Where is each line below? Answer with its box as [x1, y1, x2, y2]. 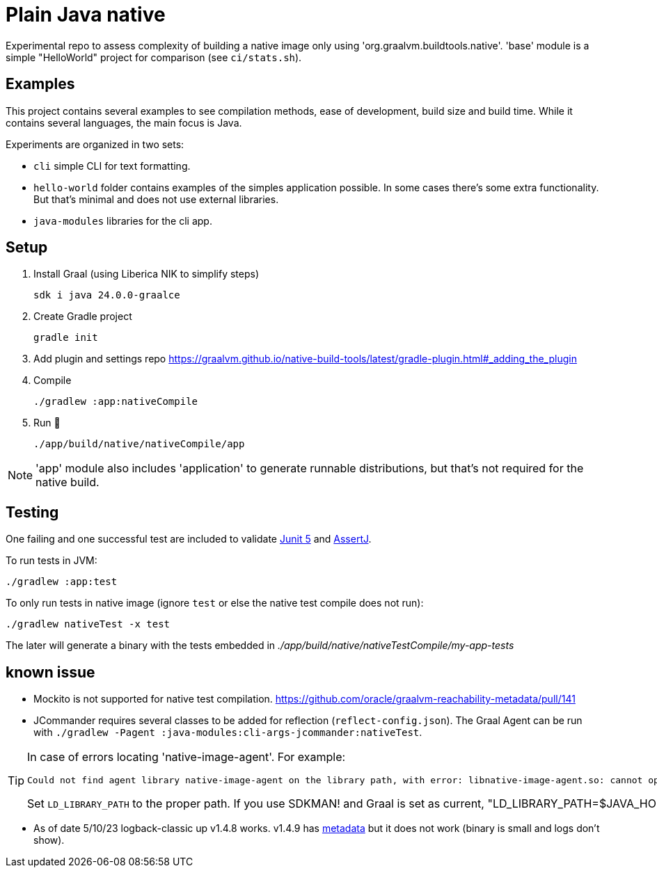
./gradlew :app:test [6, 576, 118, 588]
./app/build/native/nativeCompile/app [33, 438, 245, 450]
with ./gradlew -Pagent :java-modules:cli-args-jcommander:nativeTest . [33, 726, 422, 739]
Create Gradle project [33, 310, 132, 323]
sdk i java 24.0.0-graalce [33, 289, 180, 301]
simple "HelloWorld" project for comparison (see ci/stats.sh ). [6, 51, 302, 63]
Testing [6, 503, 59, 521]
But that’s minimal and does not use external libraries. [33, 193, 279, 205]
